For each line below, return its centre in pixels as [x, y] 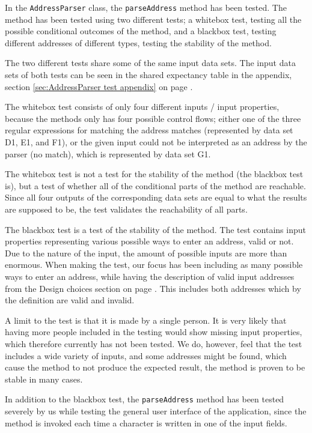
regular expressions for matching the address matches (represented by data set [149, 130]
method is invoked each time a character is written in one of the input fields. [146, 422]
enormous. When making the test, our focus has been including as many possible [154, 265]
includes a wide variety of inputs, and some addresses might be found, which [146, 355]
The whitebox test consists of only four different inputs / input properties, [142, 107]
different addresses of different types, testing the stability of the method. [138, 42]
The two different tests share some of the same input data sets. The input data [150, 63]
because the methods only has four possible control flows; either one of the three [153, 118]
